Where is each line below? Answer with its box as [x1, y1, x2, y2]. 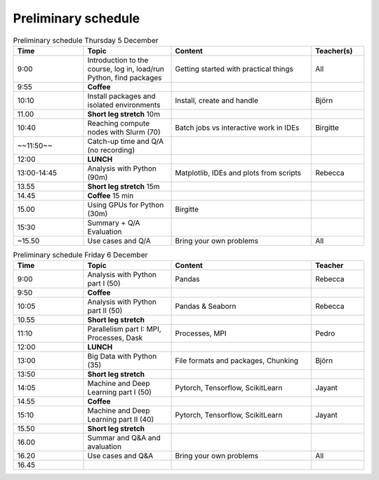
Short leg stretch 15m [87, 181, 161, 191]
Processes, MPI [175, 328, 227, 338]
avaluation [87, 442, 122, 452]
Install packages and [87, 91, 156, 101]
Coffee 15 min [87, 190, 134, 200]
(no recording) [87, 145, 135, 154]
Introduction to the [87, 55, 149, 65]
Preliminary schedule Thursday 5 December [13, 35, 159, 45]
